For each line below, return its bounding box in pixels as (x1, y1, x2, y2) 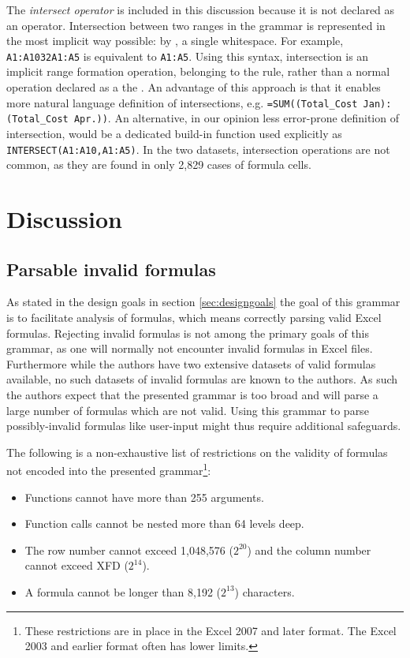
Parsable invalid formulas (6, 256, 216, 281)
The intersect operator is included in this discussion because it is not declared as (6, 2, 395, 17)
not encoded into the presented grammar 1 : (6, 460, 211, 478)
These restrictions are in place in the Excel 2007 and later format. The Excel (24, 622, 397, 638)
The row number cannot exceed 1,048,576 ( (24, 541, 233, 558)
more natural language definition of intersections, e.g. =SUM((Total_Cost (6, 94, 358, 110)
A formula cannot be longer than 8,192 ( (24, 583, 222, 600)
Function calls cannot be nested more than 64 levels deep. (24, 515, 304, 532)
